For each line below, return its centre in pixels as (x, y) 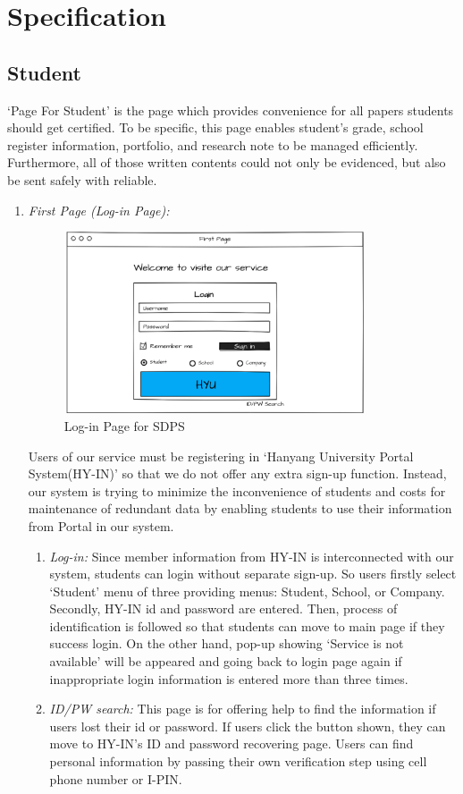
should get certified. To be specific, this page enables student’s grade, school (215, 127)
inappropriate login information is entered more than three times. (229, 678)
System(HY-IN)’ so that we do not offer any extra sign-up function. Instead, (237, 473)
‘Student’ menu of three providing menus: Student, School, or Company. (247, 591)
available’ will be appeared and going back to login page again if (226, 661)
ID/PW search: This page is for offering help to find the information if (243, 709)
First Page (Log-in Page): (99, 210)
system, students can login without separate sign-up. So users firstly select (253, 574)
